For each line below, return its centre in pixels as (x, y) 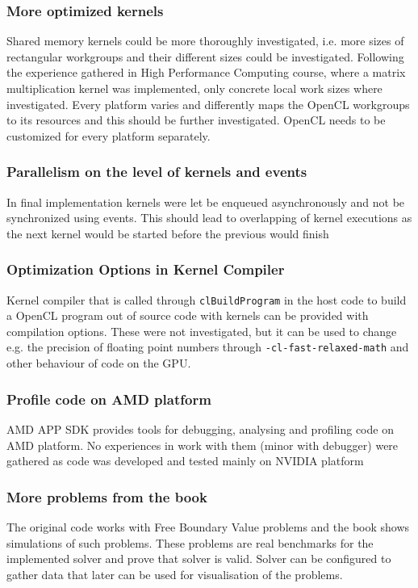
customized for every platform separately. (109, 135)
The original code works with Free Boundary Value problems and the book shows (208, 526)
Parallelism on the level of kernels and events (157, 172)
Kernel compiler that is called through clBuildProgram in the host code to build (207, 299)
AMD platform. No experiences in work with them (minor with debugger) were (203, 445)
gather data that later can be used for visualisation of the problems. (175, 574)
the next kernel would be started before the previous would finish (168, 233)
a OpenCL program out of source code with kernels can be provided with (188, 315)
